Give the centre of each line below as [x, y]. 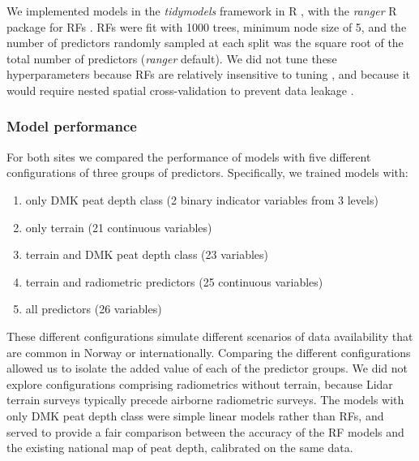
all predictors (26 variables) [94, 309]
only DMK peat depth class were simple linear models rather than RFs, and [195, 415]
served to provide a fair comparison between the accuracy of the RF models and [205, 431]
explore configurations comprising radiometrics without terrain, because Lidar [200, 383]
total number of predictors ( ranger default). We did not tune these [172, 58]
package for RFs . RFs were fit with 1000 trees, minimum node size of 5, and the [207, 26]
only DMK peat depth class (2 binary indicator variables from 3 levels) [202, 199]
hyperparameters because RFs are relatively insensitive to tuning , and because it [209, 74]
